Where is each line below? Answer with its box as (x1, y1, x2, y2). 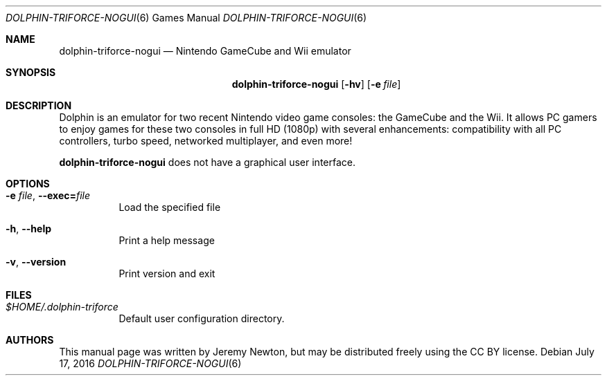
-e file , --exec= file (6, 189, 91, 201)
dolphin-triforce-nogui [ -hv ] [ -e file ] (231, 78, 401, 90)
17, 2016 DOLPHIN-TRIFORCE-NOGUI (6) (59, 357, 242, 369)
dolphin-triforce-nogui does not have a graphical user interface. (59, 156, 355, 168)
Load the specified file (118, 201, 221, 213)
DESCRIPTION (6, 100, 72, 111)
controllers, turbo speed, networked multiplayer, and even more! (59, 135, 353, 147)
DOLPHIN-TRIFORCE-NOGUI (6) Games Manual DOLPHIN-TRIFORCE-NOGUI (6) (6, 12, 367, 24)
